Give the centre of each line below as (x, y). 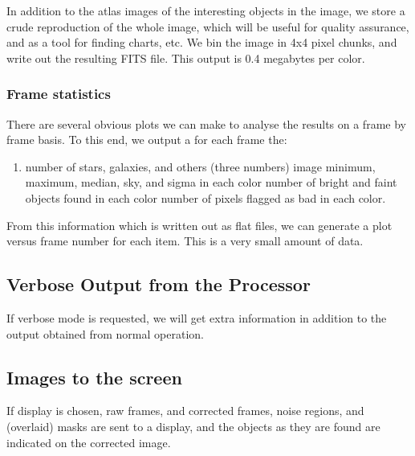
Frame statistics (59, 94)
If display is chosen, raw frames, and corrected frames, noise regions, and (185, 411)
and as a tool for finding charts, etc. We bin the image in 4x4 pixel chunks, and (202, 42)
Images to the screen (94, 377)
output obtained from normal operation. (105, 333)
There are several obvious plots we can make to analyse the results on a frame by (206, 123)
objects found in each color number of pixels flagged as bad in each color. (205, 197)
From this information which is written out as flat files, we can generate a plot (199, 225)
